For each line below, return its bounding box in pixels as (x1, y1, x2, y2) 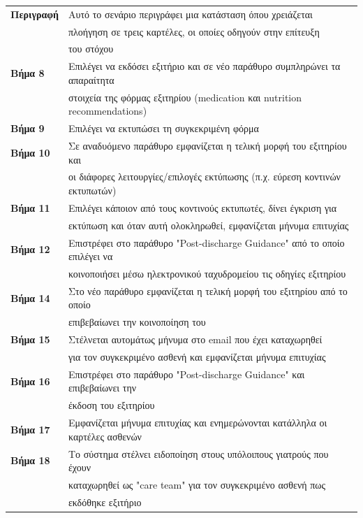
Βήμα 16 (10, 373, 50, 388)
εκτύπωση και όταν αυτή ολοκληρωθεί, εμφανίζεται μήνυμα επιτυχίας (68, 217, 349, 232)
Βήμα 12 (10, 242, 50, 257)
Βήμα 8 (10, 66, 45, 80)
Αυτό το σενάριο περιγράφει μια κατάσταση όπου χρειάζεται (68, 6, 313, 21)
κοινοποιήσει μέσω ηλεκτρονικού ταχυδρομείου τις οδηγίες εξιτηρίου (68, 266, 346, 280)
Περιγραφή (10, 6, 59, 21)
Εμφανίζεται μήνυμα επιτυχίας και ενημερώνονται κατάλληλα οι (68, 415, 327, 430)
